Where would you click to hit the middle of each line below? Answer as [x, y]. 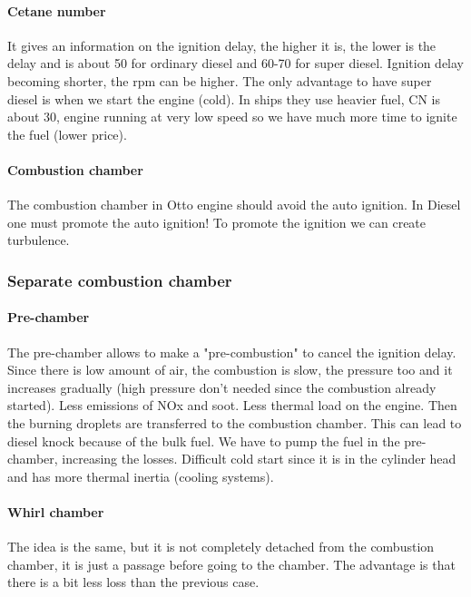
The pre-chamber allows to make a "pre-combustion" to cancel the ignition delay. [232, 352]
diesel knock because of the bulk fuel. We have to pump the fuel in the [204, 440]
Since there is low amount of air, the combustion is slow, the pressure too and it [230, 370]
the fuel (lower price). [67, 134]
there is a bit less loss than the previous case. [133, 582]
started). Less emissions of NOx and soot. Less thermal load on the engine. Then [232, 405]
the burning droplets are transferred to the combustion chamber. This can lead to [235, 422]
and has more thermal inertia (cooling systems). [141, 476]
